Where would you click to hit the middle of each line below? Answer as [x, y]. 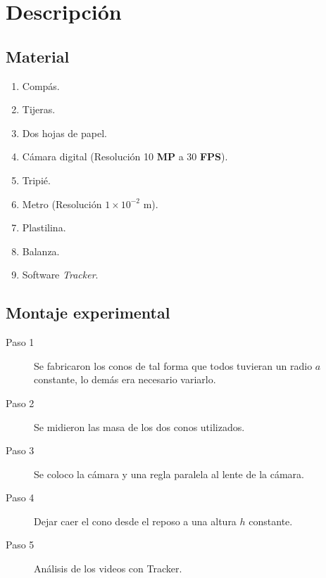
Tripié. [36, 180]
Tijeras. [39, 109]
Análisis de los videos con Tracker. [108, 569]
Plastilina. [44, 227]
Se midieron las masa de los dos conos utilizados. [139, 426]
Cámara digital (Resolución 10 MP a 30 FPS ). [125, 156]
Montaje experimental [88, 313]
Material [38, 56]
